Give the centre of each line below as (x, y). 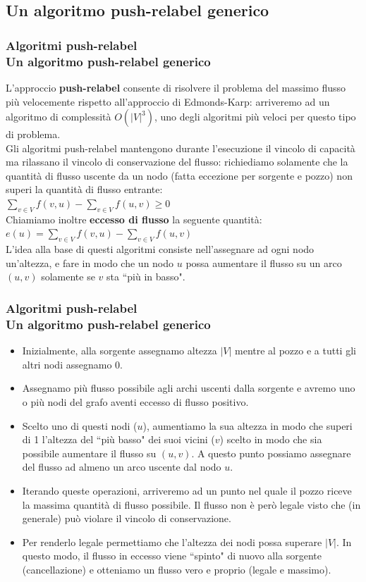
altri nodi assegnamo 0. (72, 364)
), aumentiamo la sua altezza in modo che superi (248, 425)
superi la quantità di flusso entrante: (84, 189)
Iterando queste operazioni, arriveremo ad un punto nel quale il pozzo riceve (187, 490)
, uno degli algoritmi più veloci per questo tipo (255, 117)
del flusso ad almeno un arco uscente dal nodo (122, 467)
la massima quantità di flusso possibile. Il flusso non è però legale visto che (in (191, 504)
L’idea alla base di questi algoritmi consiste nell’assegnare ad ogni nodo (160, 249)
